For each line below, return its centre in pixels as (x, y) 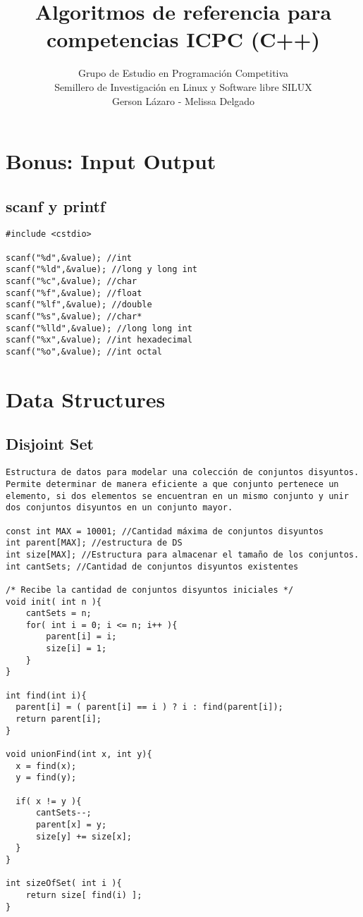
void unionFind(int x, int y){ (79, 755)
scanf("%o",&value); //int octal (84, 352)
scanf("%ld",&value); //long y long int (102, 270)
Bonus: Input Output (111, 161)
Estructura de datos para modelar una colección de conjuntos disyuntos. (183, 473)
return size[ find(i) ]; (84, 895)
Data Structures (86, 399)
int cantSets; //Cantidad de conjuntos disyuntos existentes (152, 566)
